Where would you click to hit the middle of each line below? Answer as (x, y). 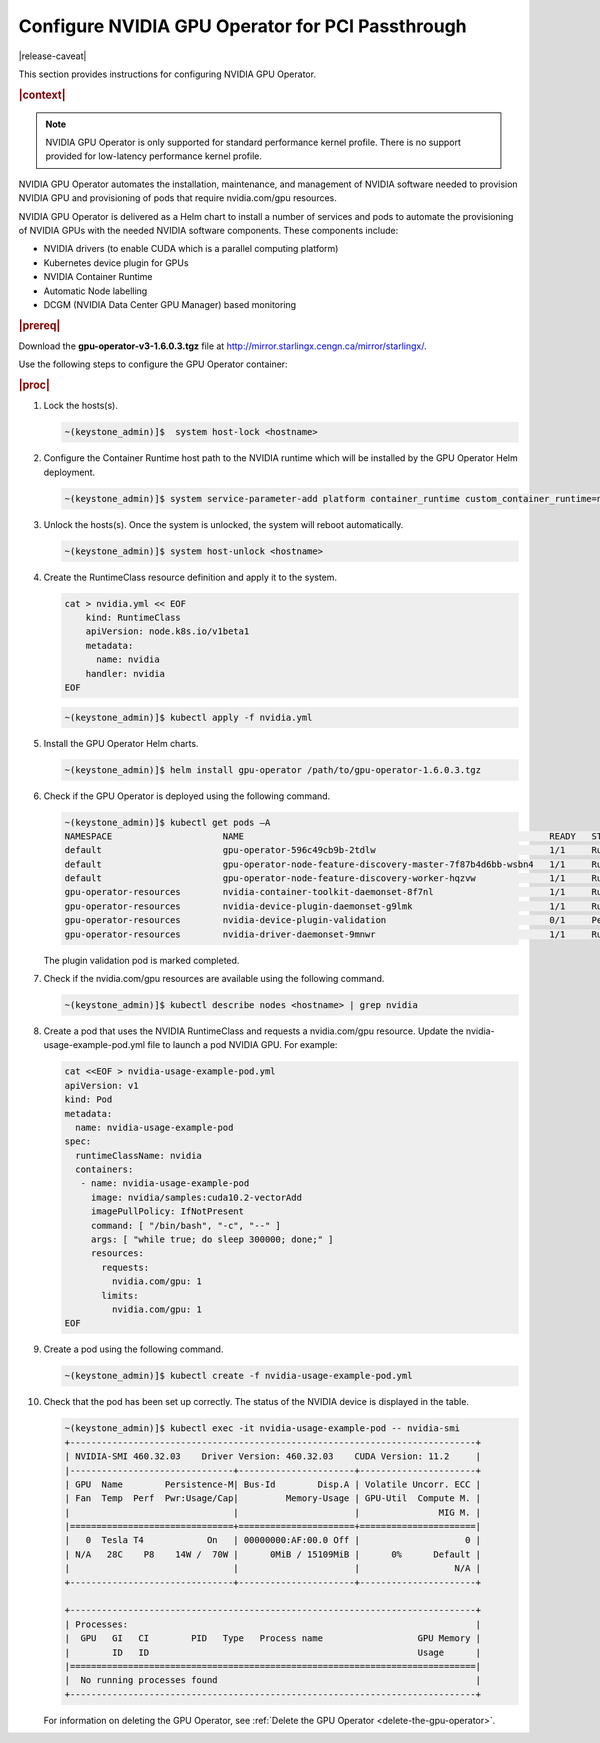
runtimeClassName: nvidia (138, 1155)
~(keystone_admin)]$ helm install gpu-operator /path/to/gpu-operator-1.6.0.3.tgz (273, 769)
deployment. (69, 472)
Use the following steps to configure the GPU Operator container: (153, 364)
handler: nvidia (125, 673)
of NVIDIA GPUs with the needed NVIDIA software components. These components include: (208, 230)
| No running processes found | (273, 1680)
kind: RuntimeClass (133, 618)
